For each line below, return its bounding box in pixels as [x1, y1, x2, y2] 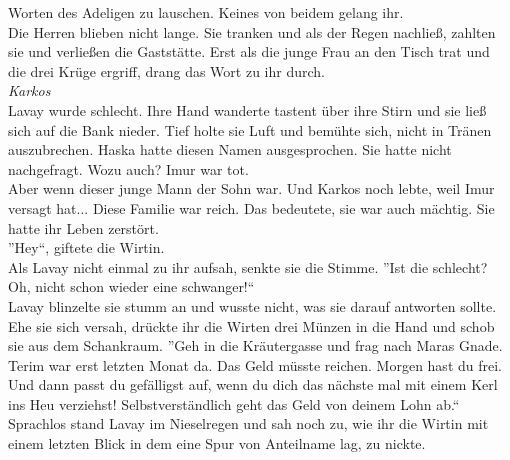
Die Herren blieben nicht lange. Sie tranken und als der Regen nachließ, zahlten [8, 21, 496, 42]
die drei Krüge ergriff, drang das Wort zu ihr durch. [8, 60, 325, 81]
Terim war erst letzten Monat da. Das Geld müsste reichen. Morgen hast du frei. [8, 354, 502, 375]
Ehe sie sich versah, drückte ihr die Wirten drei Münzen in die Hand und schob [8, 315, 495, 336]
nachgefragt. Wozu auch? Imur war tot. [8, 158, 249, 179]
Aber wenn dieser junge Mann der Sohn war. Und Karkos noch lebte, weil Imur [8, 178, 495, 199]
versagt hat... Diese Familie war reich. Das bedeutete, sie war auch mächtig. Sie [8, 197, 495, 218]
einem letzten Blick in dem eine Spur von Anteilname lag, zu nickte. [8, 433, 426, 454]
